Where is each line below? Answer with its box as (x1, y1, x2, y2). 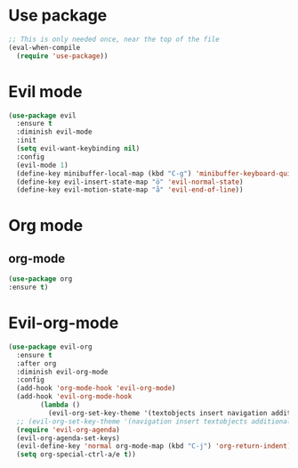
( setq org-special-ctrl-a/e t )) (16, 450, 137, 459)
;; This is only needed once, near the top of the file (8, 35, 220, 44)
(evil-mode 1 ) (16, 160, 68, 169)
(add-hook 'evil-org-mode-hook (16, 392, 133, 401)
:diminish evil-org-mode (16, 367, 109, 376)
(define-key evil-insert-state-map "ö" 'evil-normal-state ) (16, 177, 244, 186)
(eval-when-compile (8, 43, 81, 52)
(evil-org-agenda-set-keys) (16, 433, 121, 442)
